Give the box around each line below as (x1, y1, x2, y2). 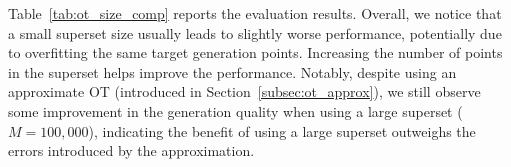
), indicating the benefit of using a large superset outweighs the (88, 120, 476, 141)
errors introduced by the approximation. (8, 140, 255, 161)
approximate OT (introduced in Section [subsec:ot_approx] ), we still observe (8, 81, 481, 102)
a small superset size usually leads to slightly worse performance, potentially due (8, 22, 502, 43)
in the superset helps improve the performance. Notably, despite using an (8, 61, 457, 82)
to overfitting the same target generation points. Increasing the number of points (8, 42, 503, 63)
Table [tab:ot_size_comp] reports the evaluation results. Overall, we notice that (8, 3, 502, 23)
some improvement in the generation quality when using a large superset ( (8, 100, 463, 121)
